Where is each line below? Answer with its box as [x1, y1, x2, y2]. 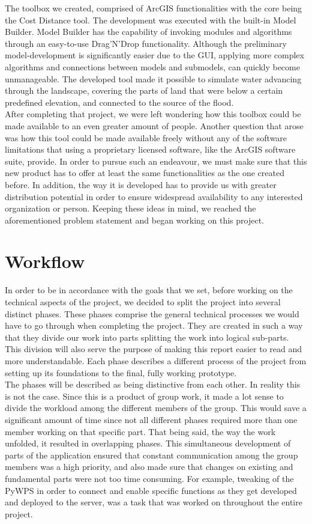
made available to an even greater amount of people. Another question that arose [5, 119, 304, 132]
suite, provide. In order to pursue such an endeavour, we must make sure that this [5, 154, 307, 167]
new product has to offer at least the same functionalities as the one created [5, 166, 284, 179]
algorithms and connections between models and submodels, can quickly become [5, 60, 300, 73]
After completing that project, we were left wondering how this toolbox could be [5, 108, 301, 120]
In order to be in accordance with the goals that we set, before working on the [5, 284, 293, 296]
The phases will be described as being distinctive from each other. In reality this [5, 378, 301, 391]
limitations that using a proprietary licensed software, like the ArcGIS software [5, 143, 296, 156]
